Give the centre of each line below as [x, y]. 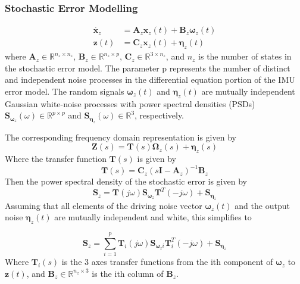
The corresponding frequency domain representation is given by [121, 137]
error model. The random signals [65, 91]
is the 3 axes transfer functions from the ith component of [167, 262]
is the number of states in [245, 56]
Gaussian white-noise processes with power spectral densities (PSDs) [130, 103]
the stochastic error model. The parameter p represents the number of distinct [148, 68]
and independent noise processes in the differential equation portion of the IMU [150, 79]
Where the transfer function [56, 159]
